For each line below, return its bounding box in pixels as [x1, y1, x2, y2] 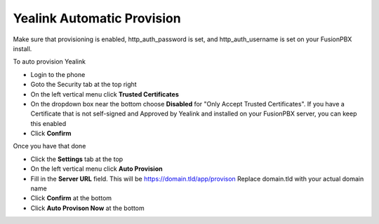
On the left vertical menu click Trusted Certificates [30, 90, 179, 98]
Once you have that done [13, 142, 86, 150]
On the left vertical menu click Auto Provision [30, 164, 163, 173]
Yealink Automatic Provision [13, 10, 182, 26]
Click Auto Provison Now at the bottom [30, 204, 145, 212]
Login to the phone [30, 70, 86, 78]
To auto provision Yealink [13, 57, 86, 66]
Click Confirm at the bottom [30, 194, 112, 202]
